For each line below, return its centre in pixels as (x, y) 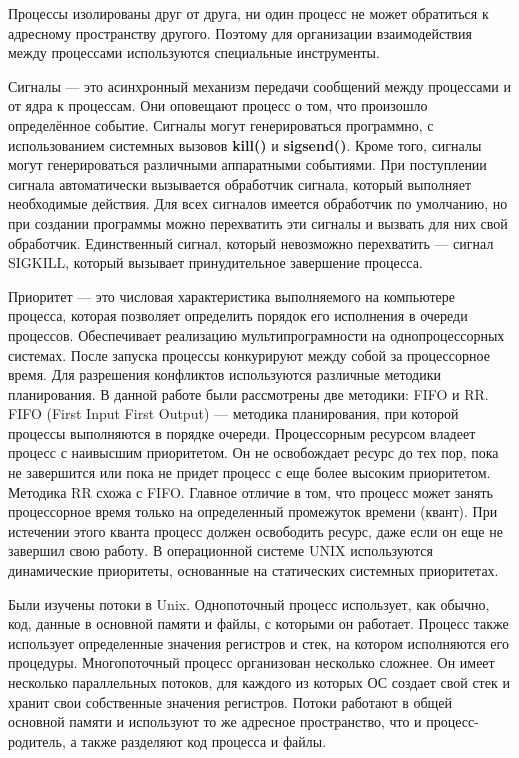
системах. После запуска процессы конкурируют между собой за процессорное (249, 354)
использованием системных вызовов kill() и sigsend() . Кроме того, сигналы (245, 144)
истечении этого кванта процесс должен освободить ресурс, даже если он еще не (255, 530)
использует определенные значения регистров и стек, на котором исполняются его (258, 642)
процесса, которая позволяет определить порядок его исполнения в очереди (238, 315)
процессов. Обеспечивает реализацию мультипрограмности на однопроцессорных (256, 334)
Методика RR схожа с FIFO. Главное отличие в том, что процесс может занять (250, 491)
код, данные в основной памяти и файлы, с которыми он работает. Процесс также (258, 623)
